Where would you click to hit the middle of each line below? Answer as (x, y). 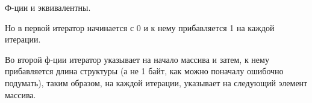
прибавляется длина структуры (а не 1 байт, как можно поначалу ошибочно (144, 71)
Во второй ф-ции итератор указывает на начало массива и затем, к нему (137, 59)
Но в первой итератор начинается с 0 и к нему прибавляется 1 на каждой (140, 27)
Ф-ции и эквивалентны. (48, 7)
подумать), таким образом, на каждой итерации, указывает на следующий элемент (156, 82)
